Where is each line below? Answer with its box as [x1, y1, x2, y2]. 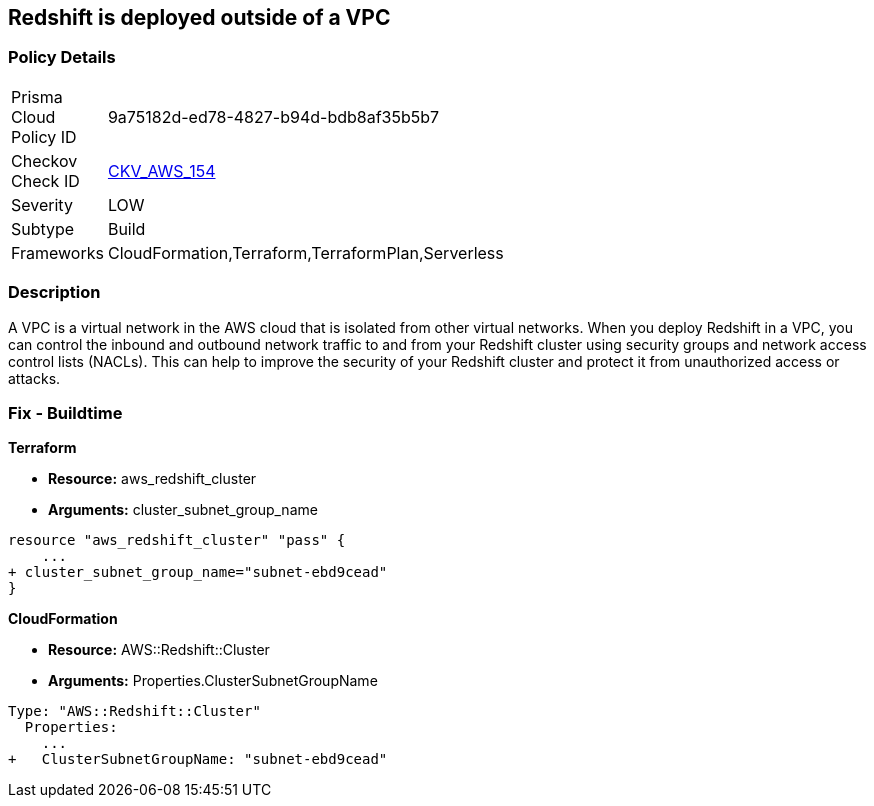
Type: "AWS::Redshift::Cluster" [8, 703, 261, 720]
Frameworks [11, 242, 104, 263]
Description [8, 282, 101, 303]
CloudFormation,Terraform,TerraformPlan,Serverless [107, 242, 504, 263]
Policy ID [11, 126, 77, 147]
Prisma [11, 86, 63, 107]
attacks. [8, 369, 61, 387]
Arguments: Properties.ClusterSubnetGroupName [48, 672, 378, 690]
